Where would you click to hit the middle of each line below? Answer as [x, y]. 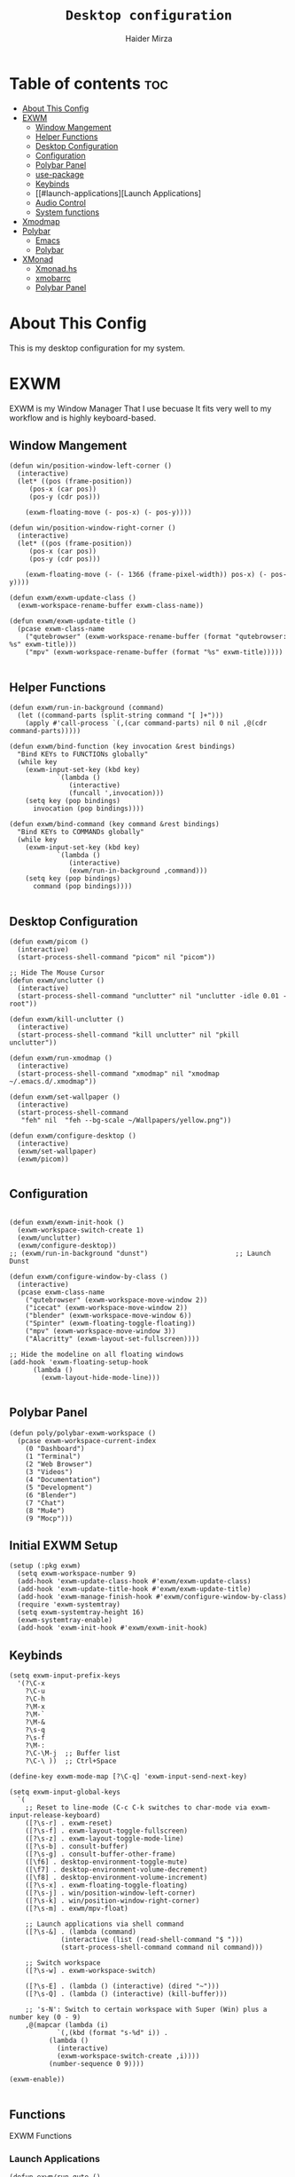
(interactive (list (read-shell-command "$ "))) [152, 1940]
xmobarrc [53, 278]
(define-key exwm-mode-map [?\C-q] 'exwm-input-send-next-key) [128, 1777]
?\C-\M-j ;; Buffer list [73, 1754]
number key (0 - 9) [45, 2017]
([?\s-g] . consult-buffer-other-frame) [101, 1854]
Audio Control [61, 202]
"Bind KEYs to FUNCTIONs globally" [83, 754]
